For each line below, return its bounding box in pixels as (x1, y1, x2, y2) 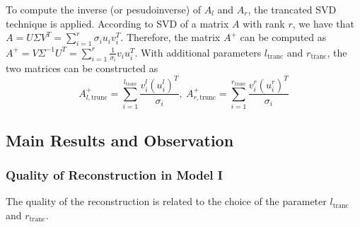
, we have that (292, 16, 354, 30)
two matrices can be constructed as (6, 61, 158, 76)
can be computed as (240, 30, 327, 45)
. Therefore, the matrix (120, 30, 221, 45)
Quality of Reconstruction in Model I (6, 166, 223, 184)
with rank (243, 16, 285, 30)
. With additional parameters (134, 45, 262, 59)
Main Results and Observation (6, 129, 234, 151)
